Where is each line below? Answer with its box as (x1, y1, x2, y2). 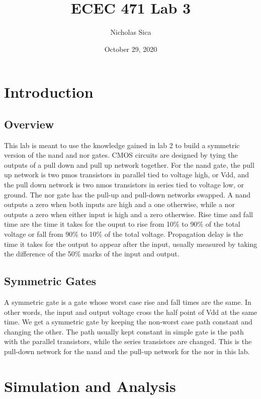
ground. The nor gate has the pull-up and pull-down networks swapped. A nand (4, 189, 251, 199)
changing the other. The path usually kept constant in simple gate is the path (4, 326, 244, 337)
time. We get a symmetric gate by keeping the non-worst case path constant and (4, 316, 252, 327)
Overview (4, 116, 54, 131)
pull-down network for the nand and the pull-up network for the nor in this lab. (4, 346, 250, 356)
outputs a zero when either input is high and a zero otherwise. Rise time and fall (4, 209, 253, 219)
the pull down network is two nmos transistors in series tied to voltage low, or (4, 179, 244, 190)
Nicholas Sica (110, 27, 151, 37)
